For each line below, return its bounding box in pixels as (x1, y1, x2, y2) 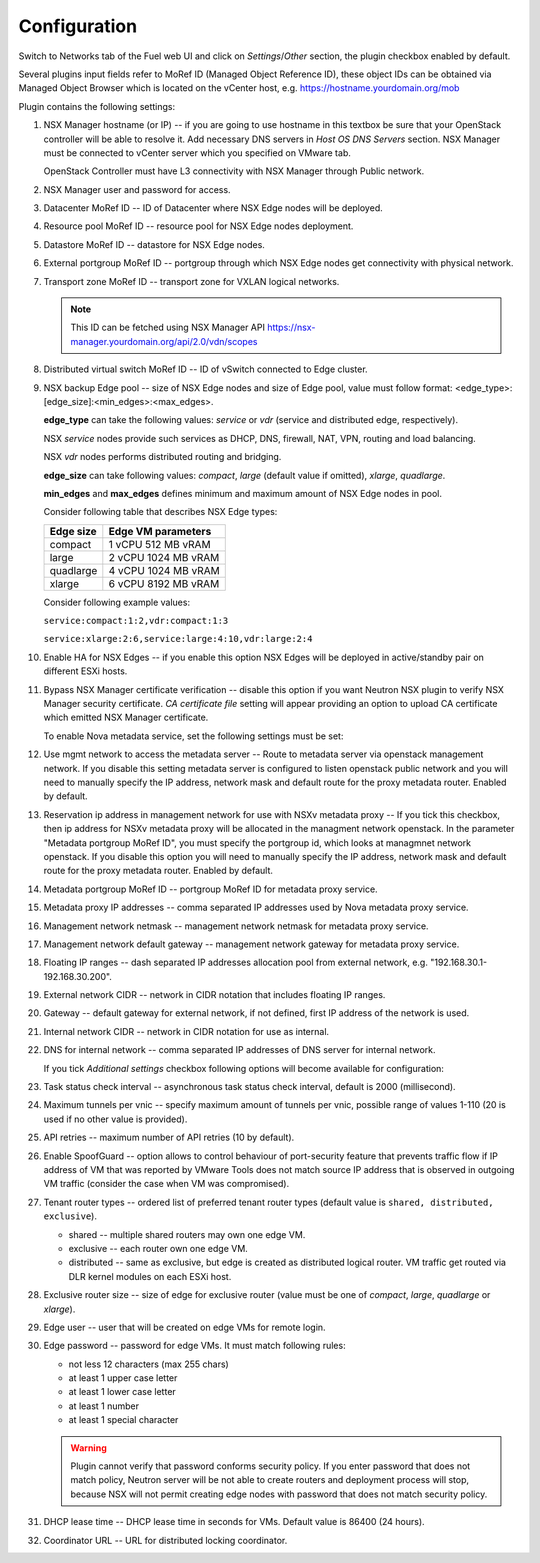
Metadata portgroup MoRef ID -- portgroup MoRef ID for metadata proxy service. (43, 883, 379, 895)
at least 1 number (68, 1400, 140, 1412)
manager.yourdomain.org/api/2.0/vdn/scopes (70, 335, 258, 347)
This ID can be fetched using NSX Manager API (70, 321, 265, 334)
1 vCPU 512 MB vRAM (108, 537, 211, 551)
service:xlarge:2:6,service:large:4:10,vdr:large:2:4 (43, 633, 313, 645)
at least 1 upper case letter (68, 1372, 178, 1384)
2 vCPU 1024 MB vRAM (108, 550, 220, 564)
